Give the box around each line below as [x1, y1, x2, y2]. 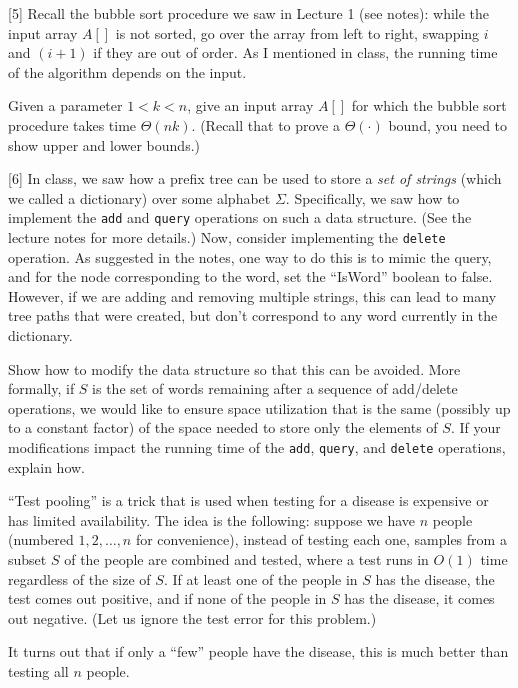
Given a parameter [8, 95, 123, 116]
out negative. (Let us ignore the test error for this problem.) [8, 607, 377, 628]
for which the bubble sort [351, 95, 507, 116]
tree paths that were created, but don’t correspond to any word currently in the [8, 305, 498, 326]
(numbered [8, 529, 74, 550]
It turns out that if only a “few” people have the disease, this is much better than [8, 641, 509, 662]
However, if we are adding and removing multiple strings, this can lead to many [8, 285, 497, 306]
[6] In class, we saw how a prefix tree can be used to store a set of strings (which [8, 168, 502, 189]
